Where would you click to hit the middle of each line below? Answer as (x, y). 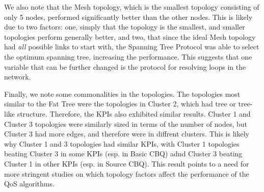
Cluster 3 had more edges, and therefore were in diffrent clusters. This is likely (127, 134)
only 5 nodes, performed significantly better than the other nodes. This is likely (128, 17)
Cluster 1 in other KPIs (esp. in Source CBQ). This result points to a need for (127, 163)
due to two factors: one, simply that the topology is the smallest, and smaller (125, 27)
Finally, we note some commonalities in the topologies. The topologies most (122, 93)
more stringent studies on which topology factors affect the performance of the (127, 173)
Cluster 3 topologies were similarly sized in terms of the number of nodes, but (126, 124)
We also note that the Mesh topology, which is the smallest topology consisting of (132, 7)
